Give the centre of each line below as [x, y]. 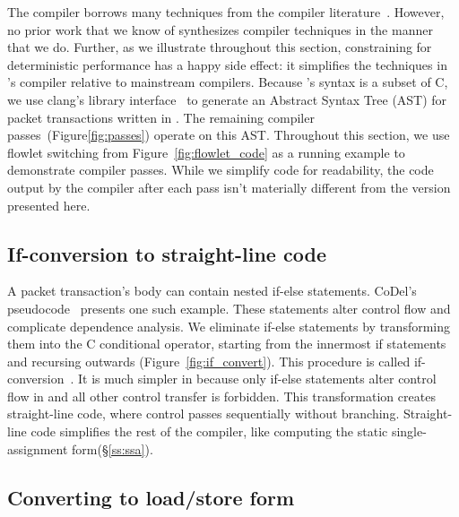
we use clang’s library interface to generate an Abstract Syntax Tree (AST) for [227, 99]
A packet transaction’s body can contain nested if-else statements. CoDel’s [212, 291]
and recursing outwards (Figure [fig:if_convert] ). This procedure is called [209, 361]
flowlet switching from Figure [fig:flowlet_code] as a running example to [206, 152]
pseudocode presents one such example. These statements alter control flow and [229, 308]
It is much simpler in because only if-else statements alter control [257, 379]
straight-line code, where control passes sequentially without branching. [204, 414]
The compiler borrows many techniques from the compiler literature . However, [226, 12]
